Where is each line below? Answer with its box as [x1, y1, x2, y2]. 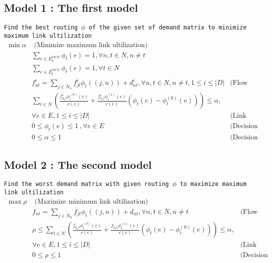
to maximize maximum [180, 181, 247, 188]
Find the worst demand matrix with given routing [4, 181, 169, 188]
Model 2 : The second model [4, 157, 152, 172]
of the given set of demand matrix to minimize [89, 24, 247, 31]
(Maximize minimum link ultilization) [34, 198, 148, 205]
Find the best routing [4, 24, 78, 31]
